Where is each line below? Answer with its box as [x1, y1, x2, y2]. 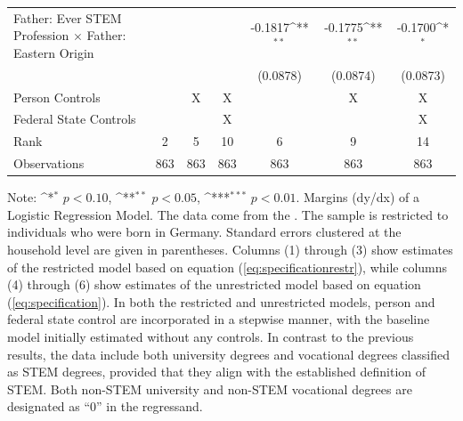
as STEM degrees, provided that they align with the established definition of [7, 362, 426, 381]
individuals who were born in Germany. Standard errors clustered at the [7, 223, 402, 241]
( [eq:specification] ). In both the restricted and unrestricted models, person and [7, 292, 435, 311]
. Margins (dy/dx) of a [296, 188, 420, 206]
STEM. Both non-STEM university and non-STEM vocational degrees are [7, 379, 412, 398]
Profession [13, 26, 69, 45]
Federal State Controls [13, 109, 136, 128]
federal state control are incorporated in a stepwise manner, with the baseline [7, 310, 430, 328]
